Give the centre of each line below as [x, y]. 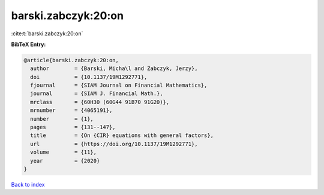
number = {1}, [62, 119]
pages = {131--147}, [73, 127]
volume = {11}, [64, 152]
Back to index [28, 184]
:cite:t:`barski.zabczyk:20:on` [47, 33]
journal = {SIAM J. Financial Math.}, [97, 94]
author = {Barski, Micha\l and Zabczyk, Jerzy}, [114, 68]
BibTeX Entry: [28, 44]
